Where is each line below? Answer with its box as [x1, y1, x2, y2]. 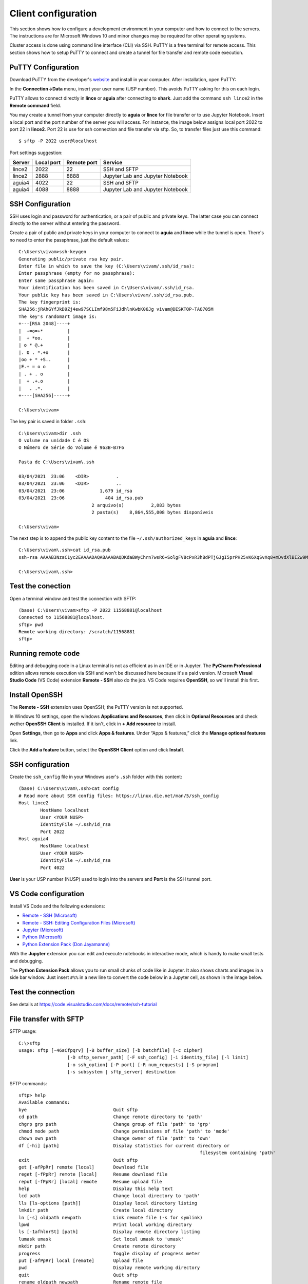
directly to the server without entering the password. [9, 220, 121, 226]
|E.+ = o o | [18, 364, 70, 370]
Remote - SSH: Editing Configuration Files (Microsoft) [22, 919, 136, 926]
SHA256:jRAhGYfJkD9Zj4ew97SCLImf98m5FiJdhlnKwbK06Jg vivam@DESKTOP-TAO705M [18, 306, 214, 312]
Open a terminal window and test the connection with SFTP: [9, 595, 137, 601]
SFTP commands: [9, 1080, 47, 1086]
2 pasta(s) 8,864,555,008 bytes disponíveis [91, 509, 214, 515]
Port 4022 [40, 864, 65, 871]
